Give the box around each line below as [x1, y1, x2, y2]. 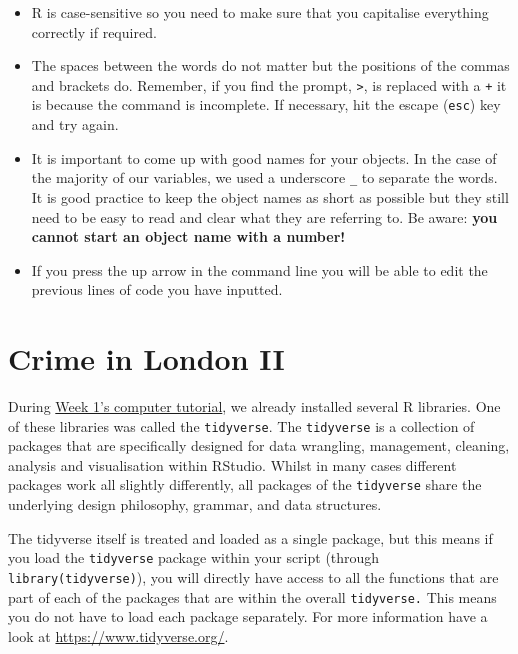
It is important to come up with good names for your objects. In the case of [31, 147, 497, 168]
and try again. [31, 114, 119, 135]
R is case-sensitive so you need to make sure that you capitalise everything [31, 2, 489, 22]
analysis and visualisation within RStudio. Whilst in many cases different [8, 454, 457, 475]
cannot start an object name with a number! [31, 226, 346, 247]
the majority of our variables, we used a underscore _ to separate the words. [31, 167, 498, 188]
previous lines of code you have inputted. [31, 279, 283, 300]
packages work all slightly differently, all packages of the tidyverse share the [8, 474, 482, 495]
